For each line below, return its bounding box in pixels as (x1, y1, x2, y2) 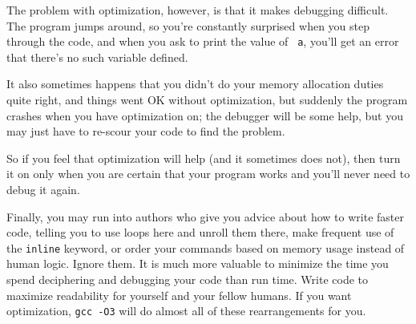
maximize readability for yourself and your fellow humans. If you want (6, 286, 352, 303)
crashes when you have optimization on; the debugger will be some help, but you (6, 107, 403, 124)
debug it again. (6, 181, 80, 197)
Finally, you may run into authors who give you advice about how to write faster (6, 208, 404, 225)
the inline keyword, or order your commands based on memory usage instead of (6, 239, 405, 256)
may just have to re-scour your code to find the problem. (6, 123, 285, 140)
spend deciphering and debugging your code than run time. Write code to (6, 271, 369, 288)
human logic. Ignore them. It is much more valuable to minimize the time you (6, 255, 389, 272)
